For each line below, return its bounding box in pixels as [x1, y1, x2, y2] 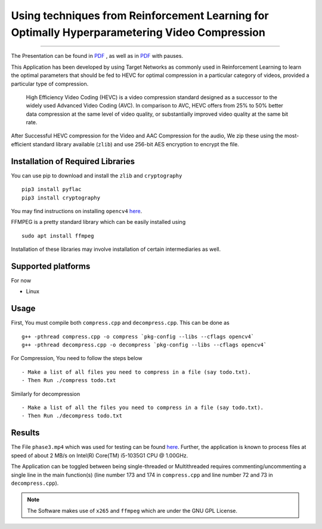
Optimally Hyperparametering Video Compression [11, 26, 265, 39]
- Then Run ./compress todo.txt [21, 377, 116, 384]
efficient [11, 140, 32, 147]
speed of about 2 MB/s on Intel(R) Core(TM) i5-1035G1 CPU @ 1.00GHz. [11, 451, 188, 459]
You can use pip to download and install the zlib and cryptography [11, 172, 182, 179]
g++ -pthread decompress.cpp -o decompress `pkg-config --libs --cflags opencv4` [21, 342, 267, 349]
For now [11, 277, 32, 284]
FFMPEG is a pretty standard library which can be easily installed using [11, 219, 186, 226]
